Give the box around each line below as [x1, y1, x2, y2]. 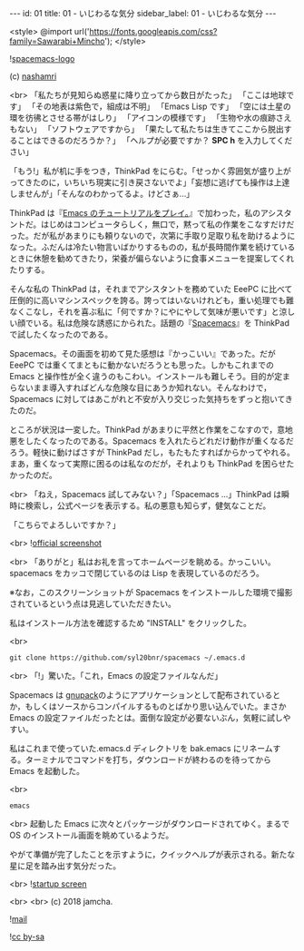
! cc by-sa [9, 931, 45, 942]
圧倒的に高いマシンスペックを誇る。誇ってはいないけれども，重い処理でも [9, 295, 287, 306]
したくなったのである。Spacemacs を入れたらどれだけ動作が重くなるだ [25, 436, 295, 446]
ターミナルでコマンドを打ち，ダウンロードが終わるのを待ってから [25, 754, 272, 765]
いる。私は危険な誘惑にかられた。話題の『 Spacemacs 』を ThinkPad [33, 318, 290, 328]
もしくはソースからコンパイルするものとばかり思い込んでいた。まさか [25, 701, 288, 711]
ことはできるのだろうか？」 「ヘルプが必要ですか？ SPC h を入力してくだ [16, 135, 293, 145]
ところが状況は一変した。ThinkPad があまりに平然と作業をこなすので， [9, 425, 278, 435]
